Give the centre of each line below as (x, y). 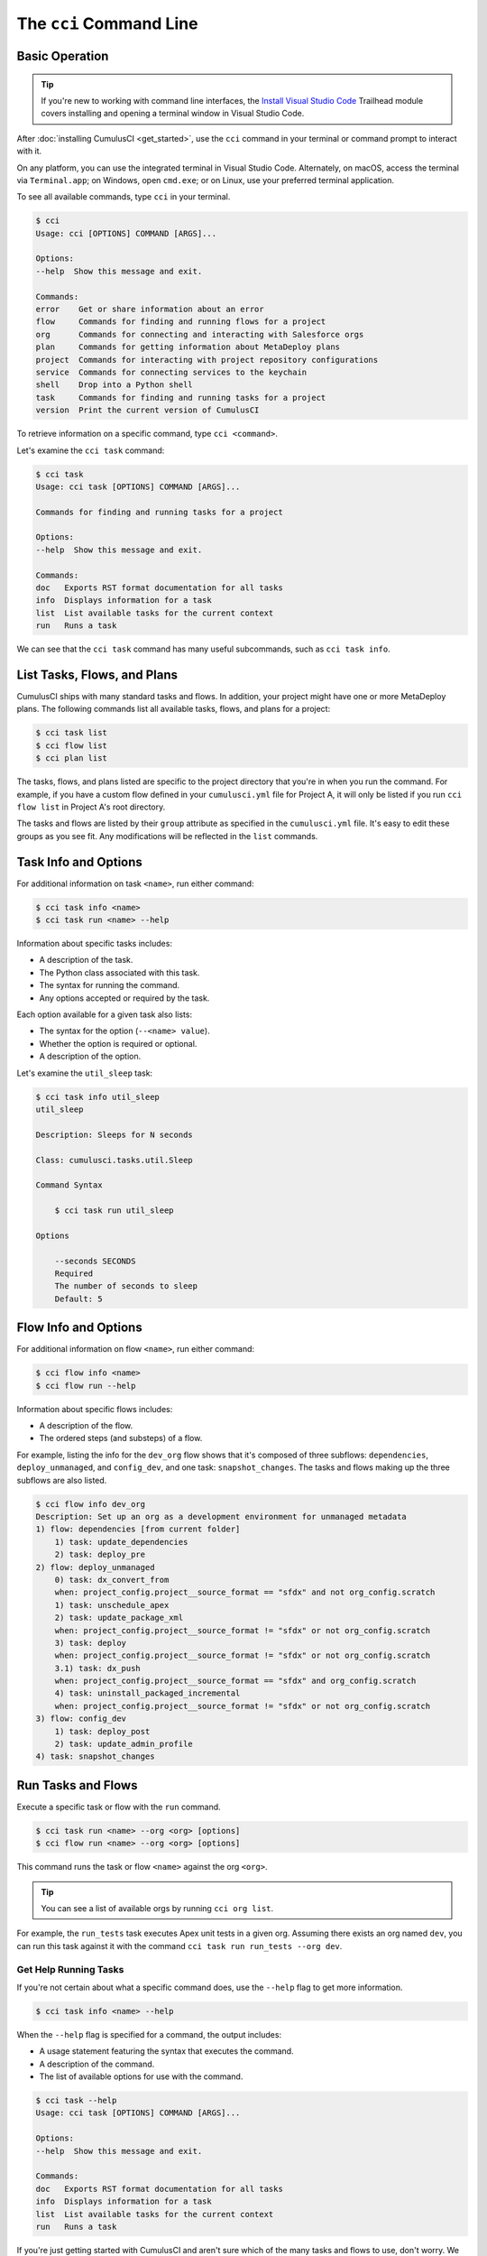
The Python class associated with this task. (119, 972)
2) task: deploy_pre (100, 1555)
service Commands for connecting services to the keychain (171, 372)
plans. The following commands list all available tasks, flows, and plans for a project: (174, 709)
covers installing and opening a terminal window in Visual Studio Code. (173, 114)
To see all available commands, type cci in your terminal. (124, 197)
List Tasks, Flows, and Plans (97, 675)
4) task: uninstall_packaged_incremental (147, 1693)
